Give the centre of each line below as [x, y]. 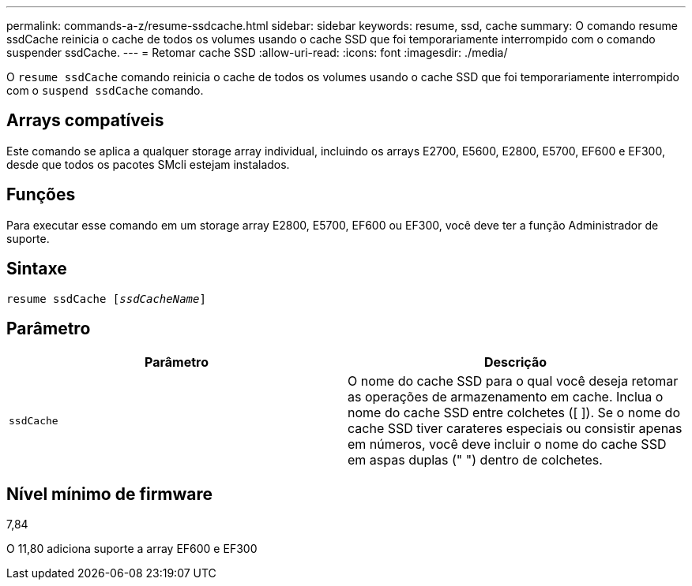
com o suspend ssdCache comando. [105, 90]
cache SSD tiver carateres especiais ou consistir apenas [515, 429]
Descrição [515, 362]
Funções [41, 195]
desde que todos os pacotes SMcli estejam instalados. [148, 164]
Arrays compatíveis [85, 121]
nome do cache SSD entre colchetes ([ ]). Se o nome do [514, 413]
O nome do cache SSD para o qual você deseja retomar [513, 381]
